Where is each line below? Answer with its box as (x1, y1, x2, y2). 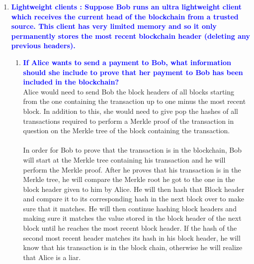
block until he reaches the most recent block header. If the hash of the (23, 223, 237, 233)
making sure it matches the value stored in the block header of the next (23, 213, 242, 223)
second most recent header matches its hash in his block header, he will (23, 232, 241, 243)
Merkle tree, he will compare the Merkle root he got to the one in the (23, 174, 235, 184)
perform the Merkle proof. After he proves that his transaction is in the (23, 164, 241, 175)
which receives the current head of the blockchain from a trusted (11, 11, 239, 21)
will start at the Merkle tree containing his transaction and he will (23, 154, 226, 165)
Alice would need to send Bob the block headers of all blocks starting (23, 86, 235, 96)
